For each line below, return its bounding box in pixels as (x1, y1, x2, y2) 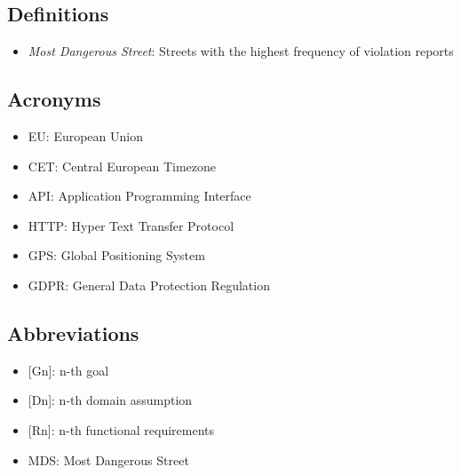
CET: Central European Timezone (28, 156, 217, 175)
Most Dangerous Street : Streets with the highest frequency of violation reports (28, 42, 454, 60)
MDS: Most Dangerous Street (28, 450, 189, 469)
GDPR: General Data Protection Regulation (28, 275, 270, 294)
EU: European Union (28, 127, 143, 145)
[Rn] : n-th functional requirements (28, 420, 215, 439)
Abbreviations (7, 319, 139, 346)
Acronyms (7, 85, 101, 113)
